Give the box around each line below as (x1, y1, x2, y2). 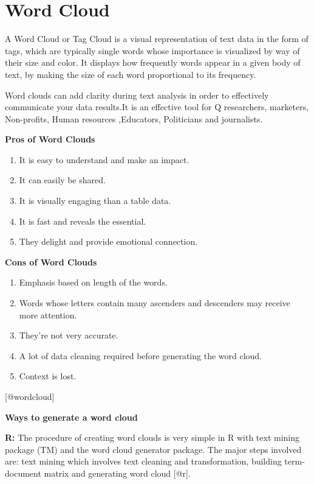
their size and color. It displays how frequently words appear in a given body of (5, 56, 301, 69)
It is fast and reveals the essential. (19, 214, 146, 227)
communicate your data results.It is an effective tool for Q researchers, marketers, (5, 100, 309, 113)
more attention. (19, 308, 77, 321)
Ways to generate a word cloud (5, 410, 138, 423)
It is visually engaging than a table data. (19, 194, 171, 207)
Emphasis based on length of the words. (19, 276, 168, 289)
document (5, 466, 41, 479)
